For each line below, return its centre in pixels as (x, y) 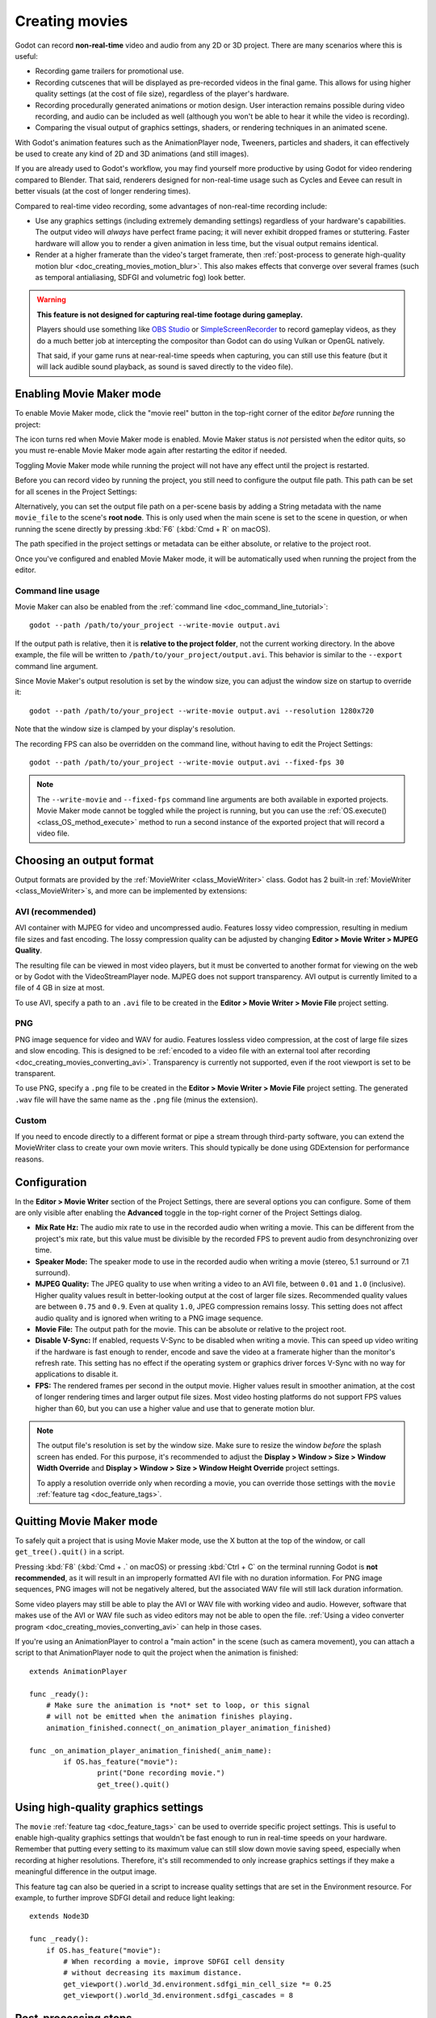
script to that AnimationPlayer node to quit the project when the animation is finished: (157, 1653)
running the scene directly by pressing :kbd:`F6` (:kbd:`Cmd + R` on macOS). (143, 529)
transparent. (36, 1073)
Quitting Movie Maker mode (86, 1521)
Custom (31, 1120)
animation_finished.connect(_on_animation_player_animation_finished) (189, 1728)
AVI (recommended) (56, 911)
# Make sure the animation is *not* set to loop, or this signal (178, 1705)
